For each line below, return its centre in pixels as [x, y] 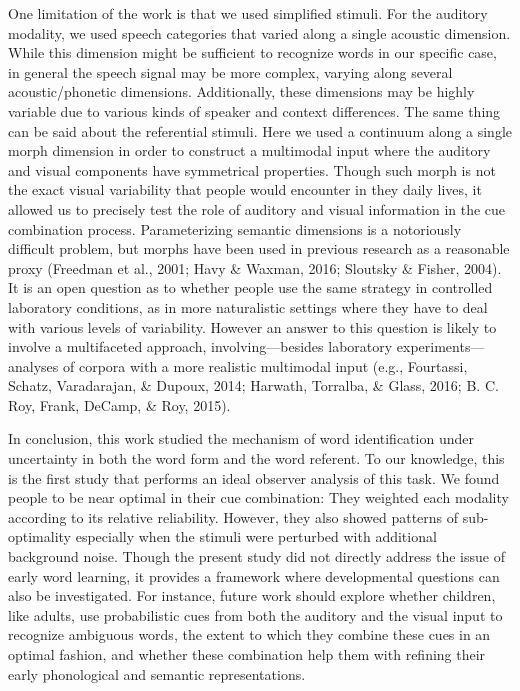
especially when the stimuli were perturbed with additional [256, 536]
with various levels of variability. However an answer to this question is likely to [252, 326]
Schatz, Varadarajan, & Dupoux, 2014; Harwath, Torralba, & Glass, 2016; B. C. [253, 385]
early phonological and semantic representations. [157, 673]
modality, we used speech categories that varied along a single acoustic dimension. [259, 32]
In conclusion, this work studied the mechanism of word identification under [241, 438]
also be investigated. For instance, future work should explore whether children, [252, 595]
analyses [33, 365]
